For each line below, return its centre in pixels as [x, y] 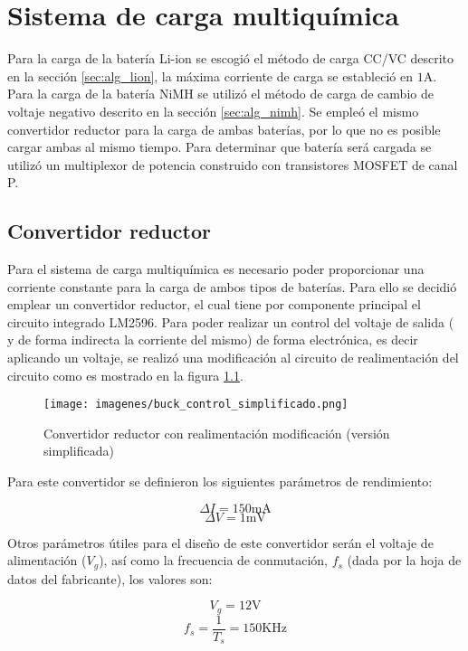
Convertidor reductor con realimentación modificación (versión [217, 433]
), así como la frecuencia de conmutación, [214, 560]
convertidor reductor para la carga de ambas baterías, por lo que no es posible [224, 129]
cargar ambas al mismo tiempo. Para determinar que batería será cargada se [220, 147]
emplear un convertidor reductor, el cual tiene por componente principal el [214, 304]
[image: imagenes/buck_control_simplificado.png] [196, 405]
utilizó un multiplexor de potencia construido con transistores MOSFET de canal [233, 164]
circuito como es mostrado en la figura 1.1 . [125, 375]
